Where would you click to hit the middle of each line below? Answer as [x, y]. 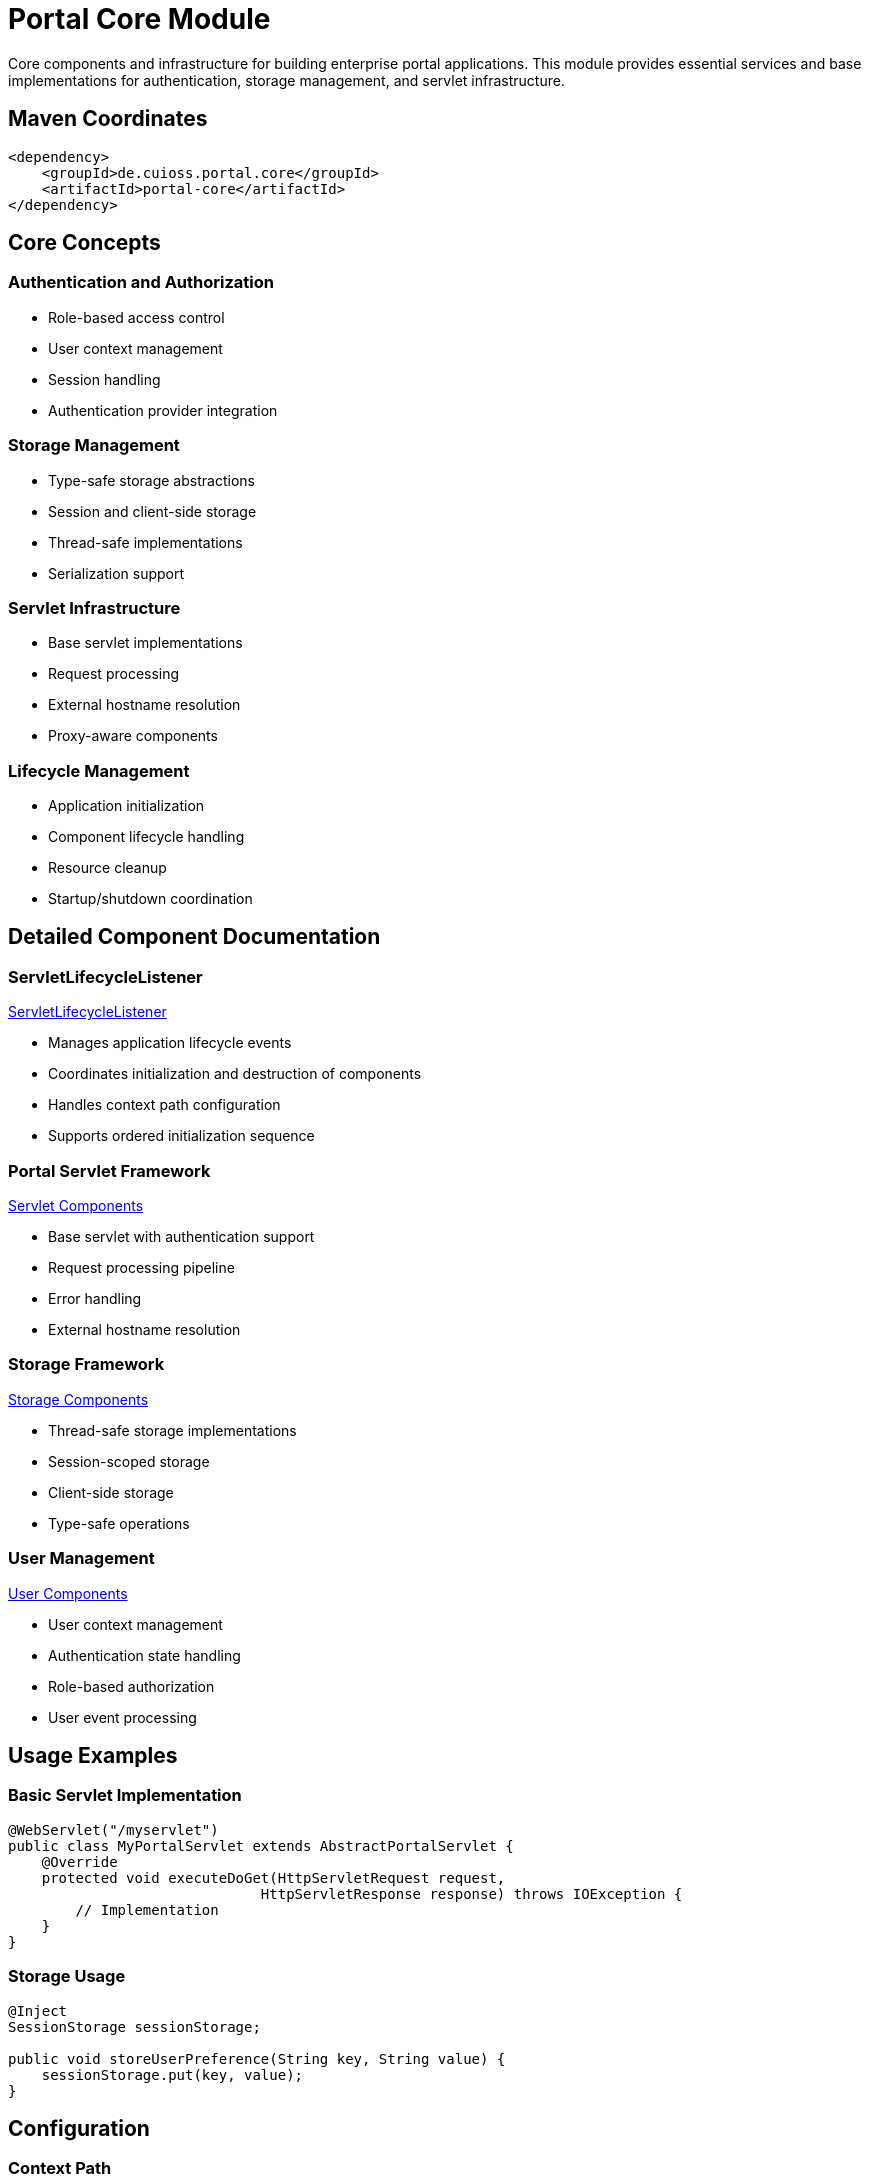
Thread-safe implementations [145, 542]
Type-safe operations [119, 1523]
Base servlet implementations [145, 643]
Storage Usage [67, 1976]
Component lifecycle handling [146, 837]
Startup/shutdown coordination [150, 899]
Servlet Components [76, 1206]
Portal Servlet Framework [109, 1170]
